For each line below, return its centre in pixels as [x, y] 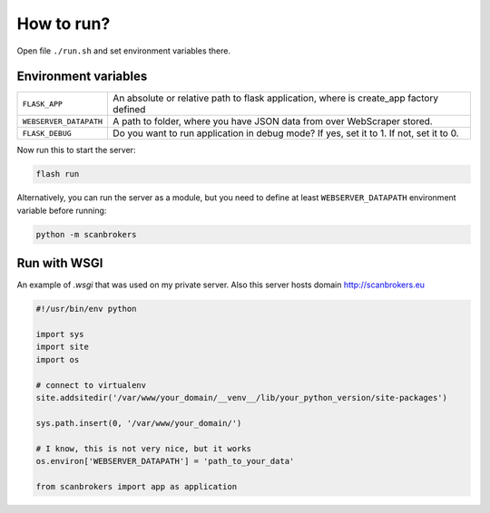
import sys [60, 334]
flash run [58, 174]
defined [129, 110]
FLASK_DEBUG [47, 133]
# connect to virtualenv [91, 385]
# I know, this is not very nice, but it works [143, 448]
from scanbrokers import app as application [137, 486]
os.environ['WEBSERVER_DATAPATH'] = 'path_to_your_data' [165, 461]
